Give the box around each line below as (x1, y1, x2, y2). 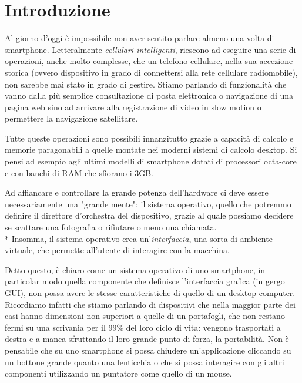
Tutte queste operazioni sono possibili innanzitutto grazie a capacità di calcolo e (5, 132, 294, 144)
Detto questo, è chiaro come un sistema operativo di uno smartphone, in (5, 263, 266, 276)
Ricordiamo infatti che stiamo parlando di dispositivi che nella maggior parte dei (5, 298, 296, 310)
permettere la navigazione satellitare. (5, 112, 138, 125)
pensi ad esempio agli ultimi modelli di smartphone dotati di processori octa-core (5, 155, 297, 167)
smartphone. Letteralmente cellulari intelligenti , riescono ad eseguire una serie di (5, 43, 296, 55)
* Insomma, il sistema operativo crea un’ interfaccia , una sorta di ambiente (5, 232, 273, 244)
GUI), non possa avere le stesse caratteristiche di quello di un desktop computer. (5, 287, 296, 298)
